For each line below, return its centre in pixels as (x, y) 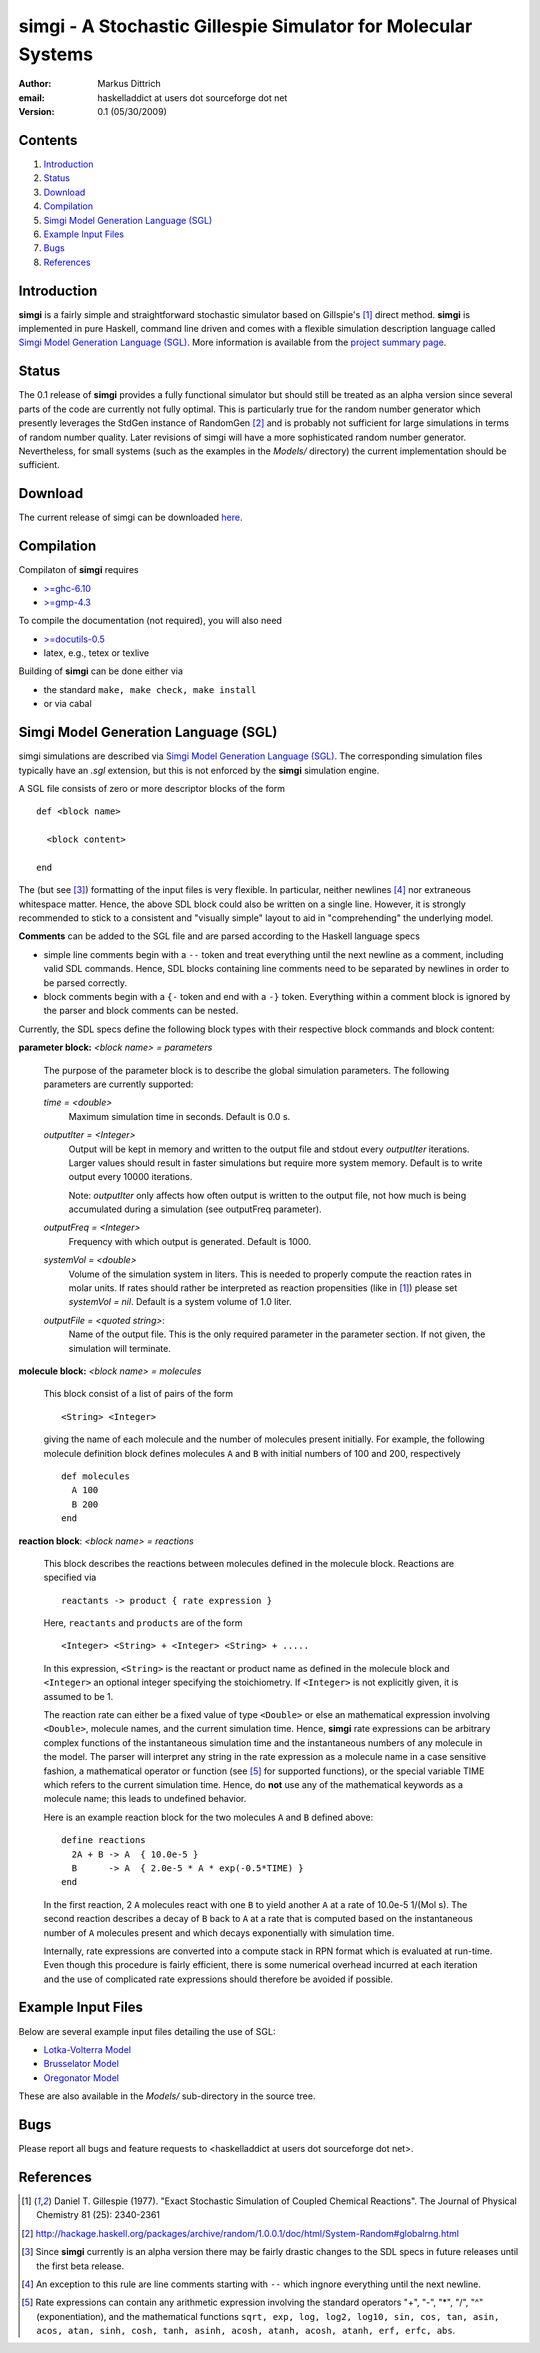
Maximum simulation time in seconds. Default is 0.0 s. (179, 1116)
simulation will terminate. (120, 1348)
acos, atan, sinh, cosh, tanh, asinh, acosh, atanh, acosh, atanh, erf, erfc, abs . (246, 2331)
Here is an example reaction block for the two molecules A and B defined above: (208, 1817)
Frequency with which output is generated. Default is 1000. (190, 1241)
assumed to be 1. (78, 1696)
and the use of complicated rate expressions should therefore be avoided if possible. (218, 1979)
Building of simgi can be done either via (101, 671)
